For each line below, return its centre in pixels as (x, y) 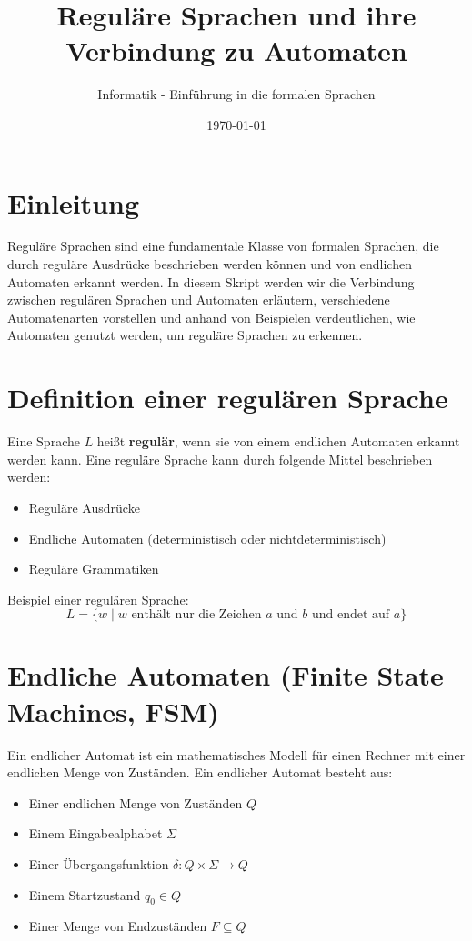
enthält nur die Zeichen (196, 615)
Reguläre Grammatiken (94, 569)
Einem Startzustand (85, 894)
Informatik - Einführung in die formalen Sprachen (236, 94)
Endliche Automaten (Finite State (226, 675)
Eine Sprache (44, 441)
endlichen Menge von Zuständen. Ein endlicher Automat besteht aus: (200, 772)
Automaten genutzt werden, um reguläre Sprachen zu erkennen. (185, 335)
